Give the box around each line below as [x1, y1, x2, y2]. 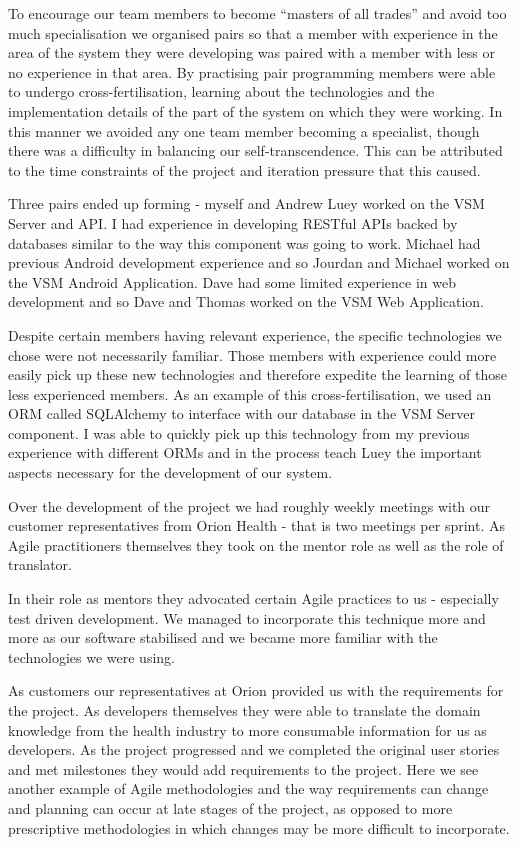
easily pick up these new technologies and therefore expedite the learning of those [8, 364, 507, 385]
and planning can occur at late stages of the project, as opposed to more [8, 797, 453, 818]
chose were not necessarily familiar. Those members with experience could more [8, 344, 497, 365]
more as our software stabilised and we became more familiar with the [8, 627, 438, 648]
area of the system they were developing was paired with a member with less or [8, 42, 496, 63]
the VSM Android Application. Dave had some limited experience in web [8, 271, 456, 292]
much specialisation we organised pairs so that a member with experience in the [8, 22, 498, 43]
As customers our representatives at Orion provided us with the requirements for [8, 680, 504, 701]
